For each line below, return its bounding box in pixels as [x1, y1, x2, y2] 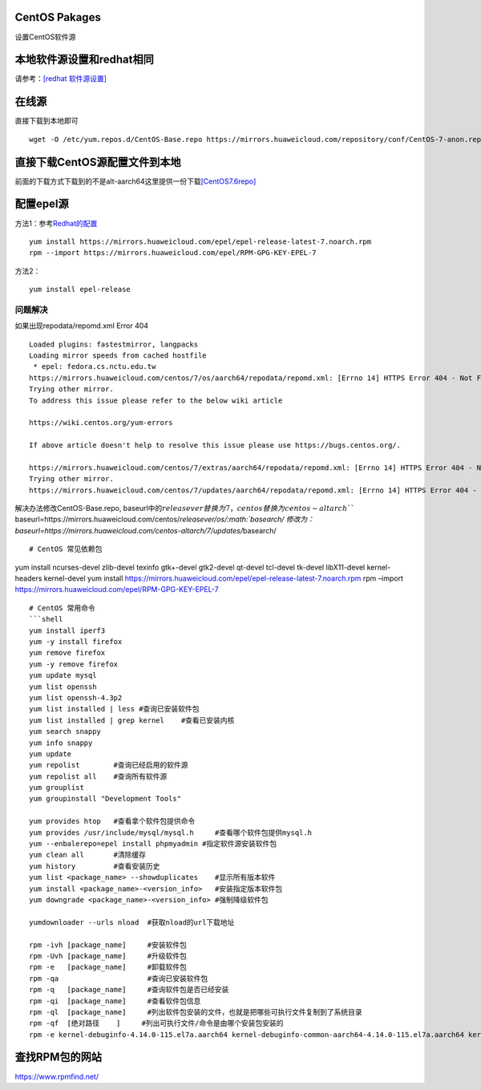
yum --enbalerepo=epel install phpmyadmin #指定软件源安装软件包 [29, 839, 277, 849]
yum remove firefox [29, 648, 106, 658]
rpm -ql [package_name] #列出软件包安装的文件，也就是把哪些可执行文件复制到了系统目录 [29, 1007, 362, 1016]
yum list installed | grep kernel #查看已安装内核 [29, 715, 235, 725]
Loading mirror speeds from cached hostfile [29, 351, 208, 360]
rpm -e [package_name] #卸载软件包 [29, 962, 188, 972]
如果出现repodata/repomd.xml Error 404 [14, 321, 148, 330]
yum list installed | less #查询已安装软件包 [29, 704, 200, 714]
